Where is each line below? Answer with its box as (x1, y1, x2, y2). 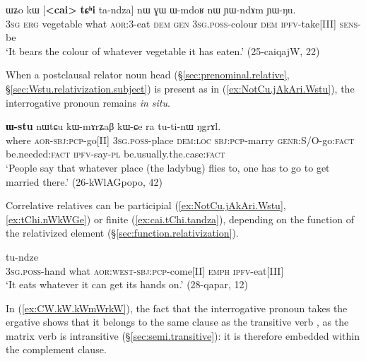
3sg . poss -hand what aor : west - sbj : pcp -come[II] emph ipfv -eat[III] (6, 263, 284, 278)
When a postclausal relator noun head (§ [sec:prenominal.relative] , (6, 67, 290, 82)
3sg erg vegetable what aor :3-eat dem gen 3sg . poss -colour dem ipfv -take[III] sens (6, 16, 358, 30)
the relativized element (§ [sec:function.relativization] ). (6, 225, 239, 240)
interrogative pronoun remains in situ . (6, 95, 170, 110)
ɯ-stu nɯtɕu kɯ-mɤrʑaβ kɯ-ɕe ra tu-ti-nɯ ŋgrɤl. (6, 119, 221, 134)
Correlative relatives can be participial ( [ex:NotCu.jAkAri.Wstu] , (6, 198, 286, 213)
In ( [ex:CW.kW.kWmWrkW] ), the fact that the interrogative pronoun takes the (6, 300, 348, 315)
